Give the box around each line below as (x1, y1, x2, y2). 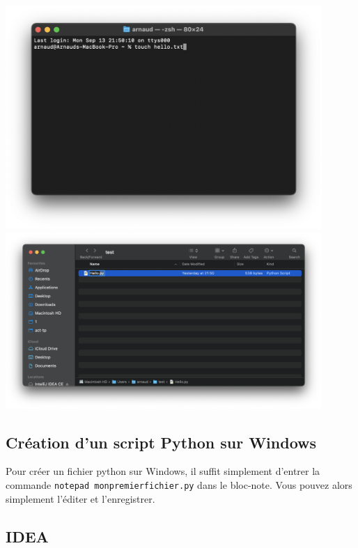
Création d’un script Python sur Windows (6, 431, 317, 453)
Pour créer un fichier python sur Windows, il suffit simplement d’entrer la (6, 464, 320, 478)
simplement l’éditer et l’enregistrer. (6, 491, 155, 506)
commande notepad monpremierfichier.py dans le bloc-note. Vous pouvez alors (6, 477, 352, 492)
